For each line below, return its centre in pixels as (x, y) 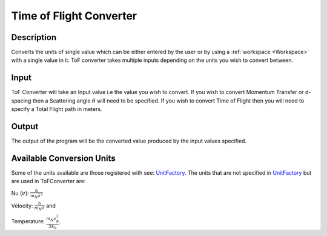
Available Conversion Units (64, 158)
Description (34, 37)
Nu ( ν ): (20, 193)
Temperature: (28, 221)
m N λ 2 (37, 196)
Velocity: (22, 206)
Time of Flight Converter (74, 16)
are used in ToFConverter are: (48, 181)
